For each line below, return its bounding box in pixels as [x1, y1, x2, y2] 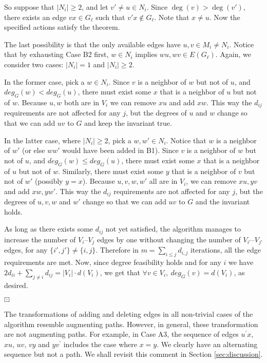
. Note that [154, 11, 189, 22]
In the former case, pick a [4, 76, 85, 87]
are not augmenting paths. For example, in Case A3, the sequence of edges [4, 329, 239, 339]
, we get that [100, 266, 140, 277]
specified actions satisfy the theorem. [4, 22, 120, 32]
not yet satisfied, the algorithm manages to [105, 223, 241, 234]
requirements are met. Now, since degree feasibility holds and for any [4, 257, 221, 268]
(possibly [34, 176, 63, 186]
